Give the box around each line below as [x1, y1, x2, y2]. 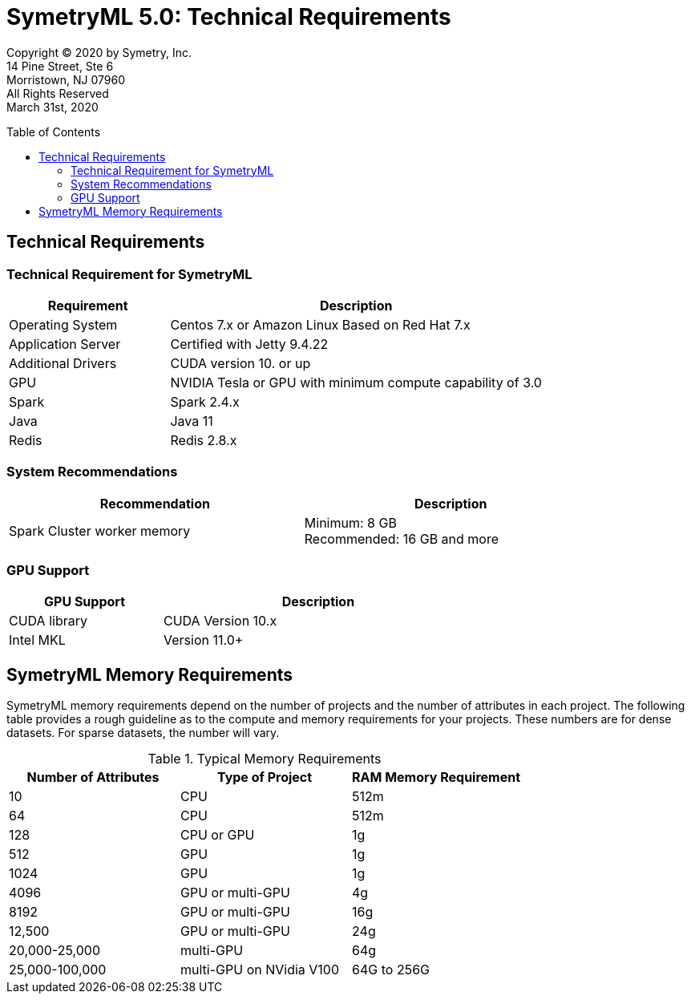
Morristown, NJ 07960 [6, 72, 126, 87]
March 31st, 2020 [6, 99, 99, 114]
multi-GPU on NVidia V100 [180, 962, 340, 978]
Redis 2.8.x [170, 431, 237, 448]
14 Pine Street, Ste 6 [6, 59, 114, 73]
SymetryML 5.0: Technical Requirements [6, 3, 451, 30]
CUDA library [9, 613, 87, 630]
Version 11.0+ [164, 632, 244, 649]
